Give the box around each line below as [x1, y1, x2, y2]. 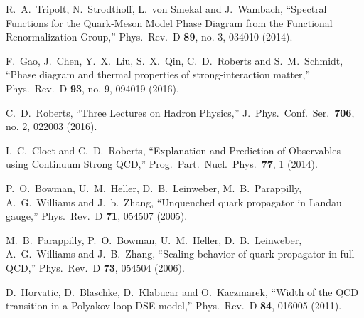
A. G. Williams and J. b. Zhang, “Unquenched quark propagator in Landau [6, 194, 342, 209]
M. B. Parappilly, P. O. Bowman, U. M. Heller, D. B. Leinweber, [6, 232, 302, 247]
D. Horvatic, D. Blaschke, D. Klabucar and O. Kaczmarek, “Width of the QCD [6, 284, 358, 299]
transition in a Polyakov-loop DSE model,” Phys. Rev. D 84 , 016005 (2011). [6, 298, 342, 313]
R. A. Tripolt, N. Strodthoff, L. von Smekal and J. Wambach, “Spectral [6, 1, 327, 16]
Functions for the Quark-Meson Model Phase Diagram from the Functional [6, 15, 333, 30]
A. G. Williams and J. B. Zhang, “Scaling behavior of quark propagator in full [6, 246, 355, 261]
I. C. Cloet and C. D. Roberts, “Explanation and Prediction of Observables [6, 142, 341, 157]
